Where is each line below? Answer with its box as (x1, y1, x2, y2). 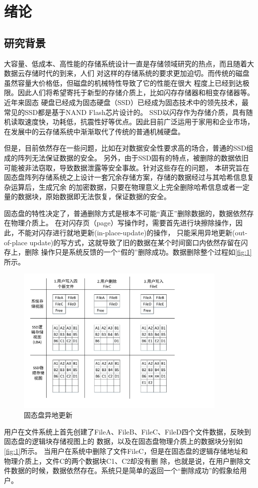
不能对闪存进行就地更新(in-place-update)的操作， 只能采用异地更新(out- (17, 227, 248, 238)
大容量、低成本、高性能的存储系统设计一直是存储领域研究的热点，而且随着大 (4, 58, 254, 68)
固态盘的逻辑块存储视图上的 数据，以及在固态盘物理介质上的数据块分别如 (4, 436, 243, 446)
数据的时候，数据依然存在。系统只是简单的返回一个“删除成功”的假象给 (10, 465, 240, 476)
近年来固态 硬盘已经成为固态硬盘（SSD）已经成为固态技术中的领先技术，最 (4, 97, 249, 107)
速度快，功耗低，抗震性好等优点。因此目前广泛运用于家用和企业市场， (24, 116, 254, 127)
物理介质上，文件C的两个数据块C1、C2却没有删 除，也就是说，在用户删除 (4, 455, 244, 466)
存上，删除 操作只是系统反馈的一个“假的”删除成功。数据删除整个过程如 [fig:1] (4, 247, 252, 257)
